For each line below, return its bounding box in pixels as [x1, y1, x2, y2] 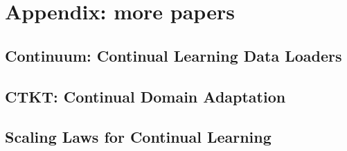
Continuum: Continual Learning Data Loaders [5, 44, 342, 66]
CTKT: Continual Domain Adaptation [5, 85, 286, 107]
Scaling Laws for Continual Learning [5, 126, 272, 148]
